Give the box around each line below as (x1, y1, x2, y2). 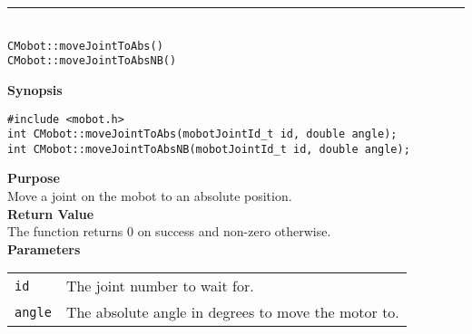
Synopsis (7, 80, 63, 99)
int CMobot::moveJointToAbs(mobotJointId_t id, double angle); (7, 128, 398, 141)
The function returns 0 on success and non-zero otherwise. (7, 222, 331, 241)
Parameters (7, 239, 81, 258)
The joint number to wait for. (65, 275, 254, 297)
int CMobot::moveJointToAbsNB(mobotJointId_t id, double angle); (7, 142, 410, 156)
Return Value (7, 204, 94, 223)
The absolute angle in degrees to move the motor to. (65, 301, 399, 323)
